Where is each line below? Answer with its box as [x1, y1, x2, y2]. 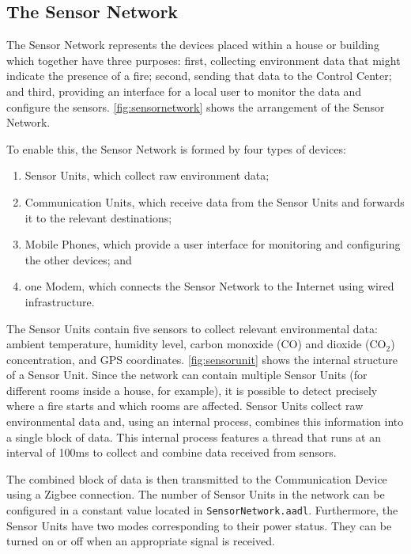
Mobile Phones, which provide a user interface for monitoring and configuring [25, 236, 401, 252]
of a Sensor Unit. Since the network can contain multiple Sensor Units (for [6, 366, 368, 383]
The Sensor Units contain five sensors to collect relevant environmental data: [6, 320, 378, 336]
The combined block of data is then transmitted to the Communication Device [6, 470, 387, 487]
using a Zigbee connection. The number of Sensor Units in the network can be [6, 486, 385, 503]
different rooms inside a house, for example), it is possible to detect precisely [6, 381, 378, 398]
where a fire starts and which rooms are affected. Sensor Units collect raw [6, 397, 364, 414]
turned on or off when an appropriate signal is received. [6, 533, 275, 549]
